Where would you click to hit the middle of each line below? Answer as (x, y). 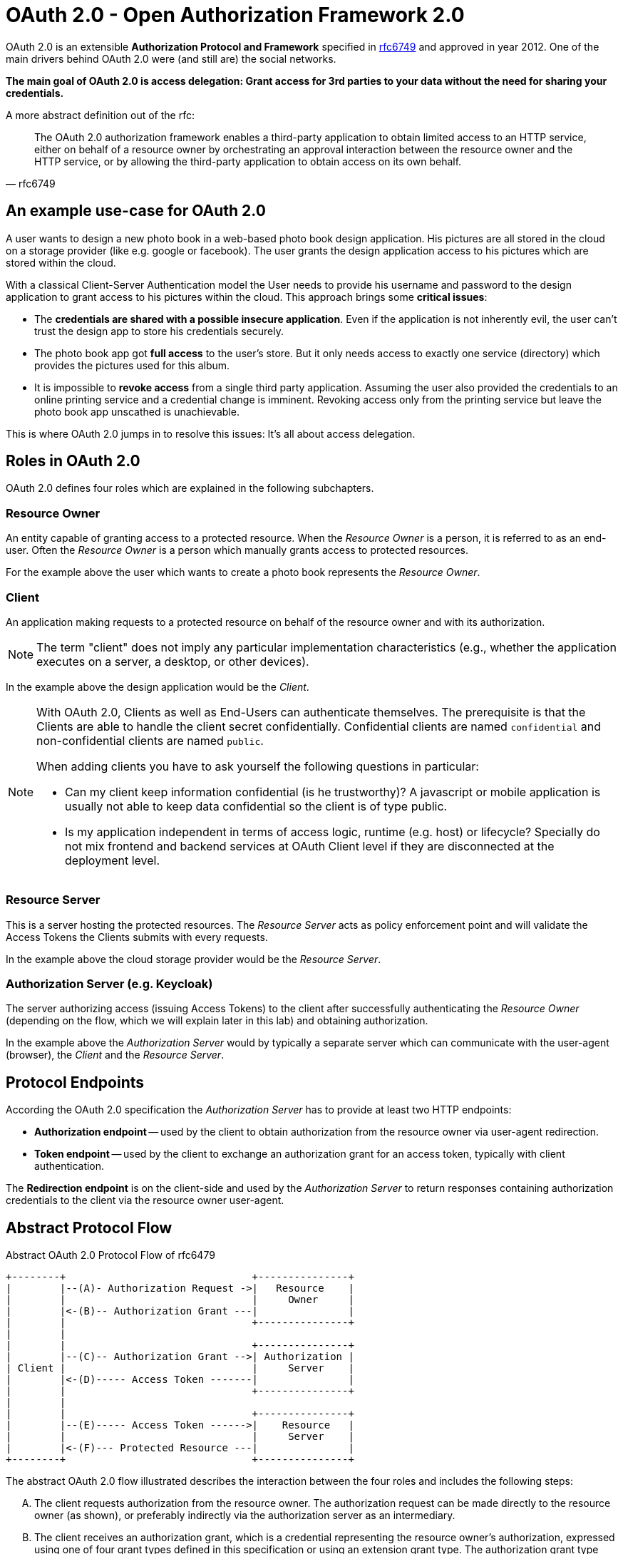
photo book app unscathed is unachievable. (137, 411)
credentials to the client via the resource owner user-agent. (145, 1200)
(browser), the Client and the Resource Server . (115, 1055)
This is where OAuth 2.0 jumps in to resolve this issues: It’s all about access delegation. (211, 433)
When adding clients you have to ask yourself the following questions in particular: (258, 766)
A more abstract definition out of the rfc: (100, 115)
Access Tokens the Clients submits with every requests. (137, 937)
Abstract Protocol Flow (89, 1228)
